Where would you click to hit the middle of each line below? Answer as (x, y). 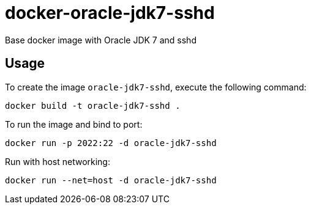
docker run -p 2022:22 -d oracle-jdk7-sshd (111, 143)
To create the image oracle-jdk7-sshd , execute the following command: (156, 87)
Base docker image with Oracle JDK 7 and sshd (101, 40)
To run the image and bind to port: (74, 124)
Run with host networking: (58, 161)
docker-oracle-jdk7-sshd (110, 13)
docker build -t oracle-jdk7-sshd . (93, 105)
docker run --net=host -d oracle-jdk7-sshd (111, 180)
